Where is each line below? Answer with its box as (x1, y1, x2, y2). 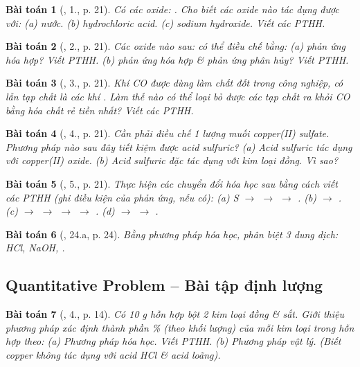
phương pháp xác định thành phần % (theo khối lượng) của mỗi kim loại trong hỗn (6, 320, 354, 334)
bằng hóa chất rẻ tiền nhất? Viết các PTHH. (6, 102, 194, 117)
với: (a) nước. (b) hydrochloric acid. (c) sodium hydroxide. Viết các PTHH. (6, 15, 325, 30)
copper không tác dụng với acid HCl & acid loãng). (6, 347, 221, 361)
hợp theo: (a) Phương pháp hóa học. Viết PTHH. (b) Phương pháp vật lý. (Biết (6, 334, 341, 348)
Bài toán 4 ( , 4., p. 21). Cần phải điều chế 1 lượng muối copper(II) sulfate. (6, 126, 330, 141)
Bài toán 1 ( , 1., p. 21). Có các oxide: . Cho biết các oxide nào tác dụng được (6, 2, 339, 16)
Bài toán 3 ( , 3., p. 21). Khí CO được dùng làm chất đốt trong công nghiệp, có (6, 75, 343, 90)
